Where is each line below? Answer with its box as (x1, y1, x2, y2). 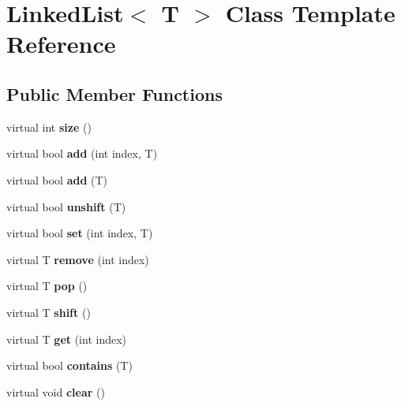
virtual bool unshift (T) (6, 198, 126, 214)
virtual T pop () (6, 277, 88, 294)
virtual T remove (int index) (6, 251, 149, 267)
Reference (6, 28, 116, 60)
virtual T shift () (6, 304, 91, 320)
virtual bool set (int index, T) (6, 225, 153, 241)
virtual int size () (6, 118, 92, 135)
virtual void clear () (6, 383, 105, 400)
